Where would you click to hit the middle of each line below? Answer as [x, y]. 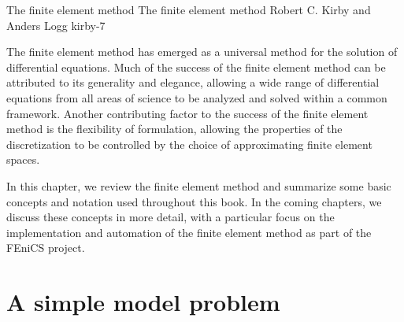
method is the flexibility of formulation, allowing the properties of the [174, 129]
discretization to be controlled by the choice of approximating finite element [189, 144]
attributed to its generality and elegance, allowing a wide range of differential [193, 82]
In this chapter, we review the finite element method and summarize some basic [199, 185]
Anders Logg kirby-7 [56, 25]
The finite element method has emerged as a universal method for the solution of [202, 52]
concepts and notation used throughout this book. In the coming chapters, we [194, 201]
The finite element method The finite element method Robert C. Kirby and [189, 9]
